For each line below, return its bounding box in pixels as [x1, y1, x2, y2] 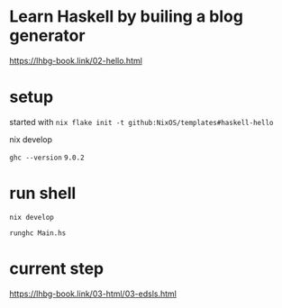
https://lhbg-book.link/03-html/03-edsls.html [9, 288, 177, 299]
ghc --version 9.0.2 [9, 153, 85, 162]
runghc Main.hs [9, 228, 67, 238]
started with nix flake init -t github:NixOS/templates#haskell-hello [9, 116, 274, 127]
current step [9, 258, 105, 278]
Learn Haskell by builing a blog [9, 6, 243, 27]
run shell [9, 183, 77, 204]
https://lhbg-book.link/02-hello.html [9, 55, 142, 66]
